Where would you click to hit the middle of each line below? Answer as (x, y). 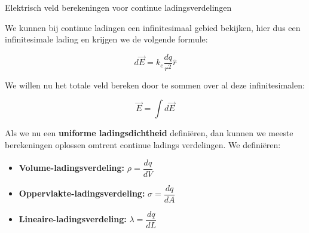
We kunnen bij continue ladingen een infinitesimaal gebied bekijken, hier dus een (153, 27)
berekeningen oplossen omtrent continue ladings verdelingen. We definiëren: (143, 145)
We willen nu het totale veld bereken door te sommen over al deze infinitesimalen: (155, 85)
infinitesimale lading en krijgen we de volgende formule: (106, 39)
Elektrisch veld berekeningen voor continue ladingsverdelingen (118, 7)
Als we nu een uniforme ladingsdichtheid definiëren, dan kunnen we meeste (149, 133)
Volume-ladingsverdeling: (72, 168)
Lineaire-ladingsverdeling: (73, 219)
